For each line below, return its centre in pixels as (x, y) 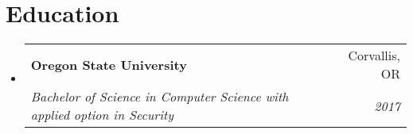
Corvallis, (374, 56)
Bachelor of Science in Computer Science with (160, 97)
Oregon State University (109, 64)
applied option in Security (102, 115)
